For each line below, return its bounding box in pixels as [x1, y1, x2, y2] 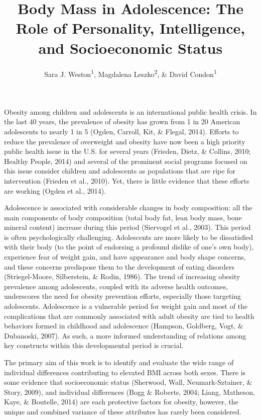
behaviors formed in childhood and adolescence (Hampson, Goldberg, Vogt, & [4, 320, 243, 331]
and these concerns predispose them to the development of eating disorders [4, 261, 235, 272]
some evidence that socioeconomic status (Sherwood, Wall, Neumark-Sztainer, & [4, 377, 252, 387]
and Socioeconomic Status [38, 37, 223, 58]
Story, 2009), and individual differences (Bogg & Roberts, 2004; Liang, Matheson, [4, 386, 255, 397]
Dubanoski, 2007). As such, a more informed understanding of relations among [4, 330, 246, 341]
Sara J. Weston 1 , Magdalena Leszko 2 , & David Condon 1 [44, 67, 217, 79]
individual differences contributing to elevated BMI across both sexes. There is [4, 367, 246, 377]
